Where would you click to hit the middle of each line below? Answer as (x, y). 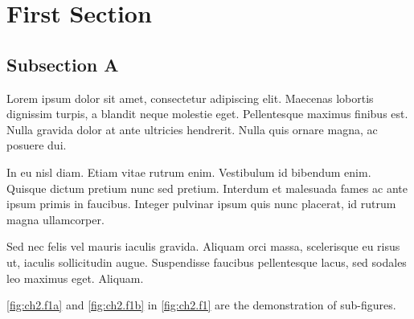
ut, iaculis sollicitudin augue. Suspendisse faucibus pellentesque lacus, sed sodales (207, 262)
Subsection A (63, 64)
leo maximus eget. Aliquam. (75, 278)
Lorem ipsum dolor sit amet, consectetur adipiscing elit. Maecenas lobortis (190, 98)
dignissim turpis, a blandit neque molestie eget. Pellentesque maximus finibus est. (207, 114)
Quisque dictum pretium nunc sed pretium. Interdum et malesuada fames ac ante (207, 188)
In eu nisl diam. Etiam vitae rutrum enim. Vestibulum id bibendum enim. (189, 172)
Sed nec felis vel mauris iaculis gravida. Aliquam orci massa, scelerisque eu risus (203, 246)
